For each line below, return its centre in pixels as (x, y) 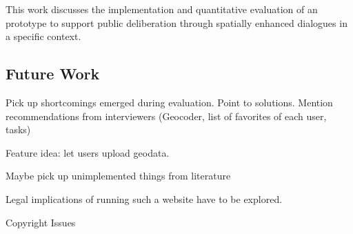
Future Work (53, 74)
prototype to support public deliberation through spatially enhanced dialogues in (176, 22)
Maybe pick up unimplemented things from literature (118, 176)
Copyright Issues (41, 222)
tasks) (18, 129)
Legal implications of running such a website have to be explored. (144, 198)
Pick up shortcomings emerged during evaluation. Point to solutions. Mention (169, 102)
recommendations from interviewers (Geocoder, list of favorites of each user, (166, 116)
